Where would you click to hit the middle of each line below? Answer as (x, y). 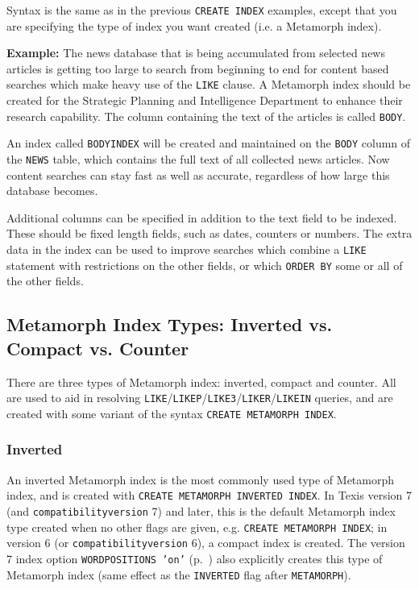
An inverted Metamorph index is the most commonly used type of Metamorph (201, 479)
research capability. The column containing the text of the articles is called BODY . (206, 116)
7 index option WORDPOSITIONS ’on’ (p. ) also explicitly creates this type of (195, 558)
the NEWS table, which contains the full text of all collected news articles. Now (198, 159)
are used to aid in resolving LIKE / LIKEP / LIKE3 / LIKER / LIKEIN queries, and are (200, 398)
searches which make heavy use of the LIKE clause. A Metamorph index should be (209, 84)
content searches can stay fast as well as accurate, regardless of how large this (198, 174)
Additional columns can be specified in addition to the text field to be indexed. (202, 217)
